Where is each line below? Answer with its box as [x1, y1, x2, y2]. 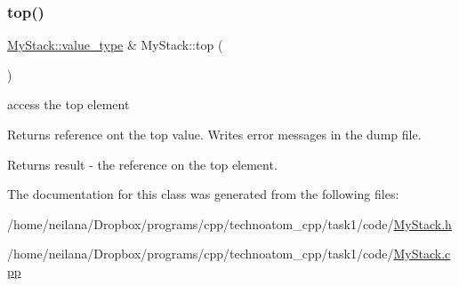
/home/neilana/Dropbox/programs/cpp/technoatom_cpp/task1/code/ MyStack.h [7, 214, 452, 233]
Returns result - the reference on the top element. [7, 155, 278, 173]
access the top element [7, 95, 130, 114]
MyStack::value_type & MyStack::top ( [7, 36, 223, 54]
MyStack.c [393, 244, 451, 263]
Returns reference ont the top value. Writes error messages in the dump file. [7, 125, 422, 143]
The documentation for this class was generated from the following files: [7, 185, 399, 203]
